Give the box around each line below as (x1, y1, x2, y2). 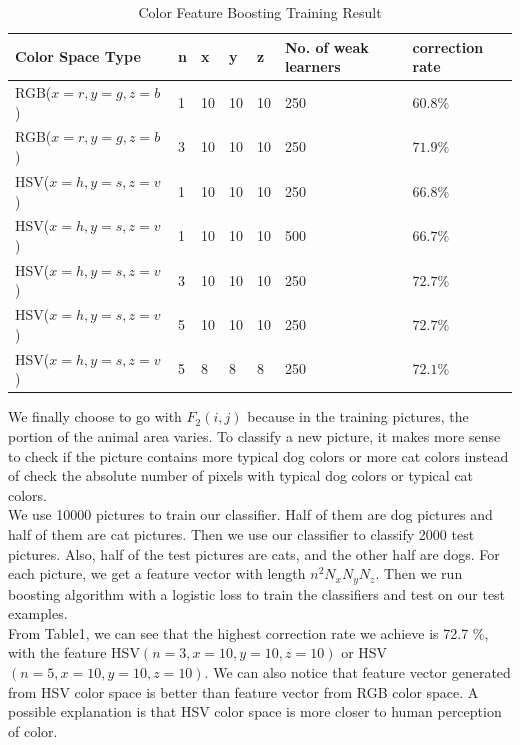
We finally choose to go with (8, 406, 182, 427)
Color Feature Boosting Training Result (138, 2, 382, 22)
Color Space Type (15, 46, 141, 67)
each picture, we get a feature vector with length (8, 563, 306, 584)
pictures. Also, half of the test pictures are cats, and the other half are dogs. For (8, 543, 500, 564)
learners (285, 56, 341, 77)
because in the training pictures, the (247, 406, 469, 427)
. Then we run (375, 563, 463, 584)
